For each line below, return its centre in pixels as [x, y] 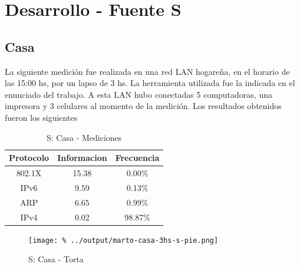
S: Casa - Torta [56, 259]
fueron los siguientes [41, 117]
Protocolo [29, 158]
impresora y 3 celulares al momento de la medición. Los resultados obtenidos [143, 106]
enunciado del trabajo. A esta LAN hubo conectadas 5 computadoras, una [139, 94]
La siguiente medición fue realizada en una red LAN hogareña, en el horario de [147, 71]
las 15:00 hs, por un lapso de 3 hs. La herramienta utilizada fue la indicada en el [150, 83]
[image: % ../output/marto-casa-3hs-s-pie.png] [123, 240]
